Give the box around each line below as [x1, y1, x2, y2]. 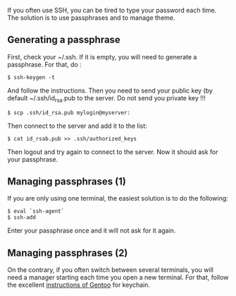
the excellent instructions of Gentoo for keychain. [7, 280, 150, 289]
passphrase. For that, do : [7, 60, 82, 69]
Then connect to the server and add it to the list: [7, 122, 148, 130]
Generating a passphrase [7, 34, 121, 46]
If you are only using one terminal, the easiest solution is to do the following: [7, 194, 229, 203]
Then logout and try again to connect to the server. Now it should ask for [7, 148, 218, 156]
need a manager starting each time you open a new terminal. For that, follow [7, 273, 229, 282]
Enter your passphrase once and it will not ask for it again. [7, 226, 176, 235]
